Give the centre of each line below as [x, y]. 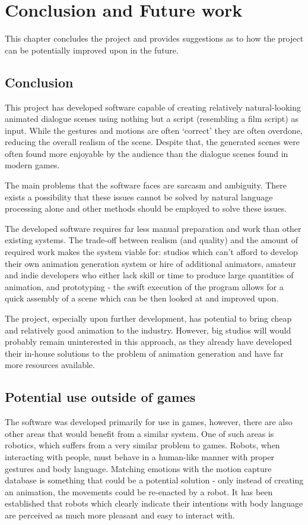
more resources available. [50, 365]
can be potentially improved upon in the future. [92, 50]
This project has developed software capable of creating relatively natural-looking [153, 107]
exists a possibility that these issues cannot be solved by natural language [139, 197]
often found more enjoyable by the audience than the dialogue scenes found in [147, 153]
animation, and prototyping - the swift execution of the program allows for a [144, 286]
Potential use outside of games [100, 397]
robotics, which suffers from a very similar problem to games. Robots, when [142, 445]
